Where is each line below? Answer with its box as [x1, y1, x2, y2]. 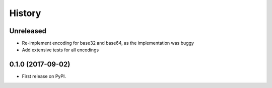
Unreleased [9, 27, 47, 35]
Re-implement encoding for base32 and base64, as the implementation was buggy [22, 40, 194, 46]
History [9, 8, 41, 19]
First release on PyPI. [22, 73, 66, 79]
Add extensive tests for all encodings [22, 47, 99, 53]
